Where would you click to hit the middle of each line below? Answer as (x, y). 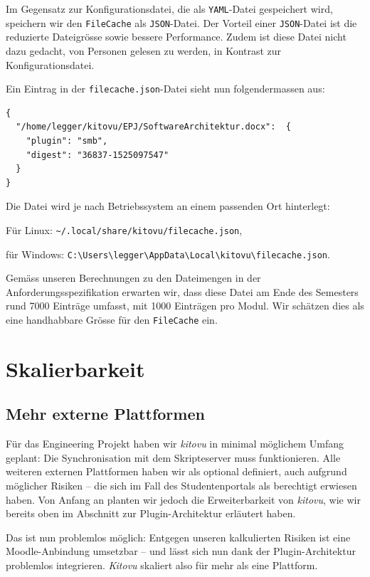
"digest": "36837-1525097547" (97, 155)
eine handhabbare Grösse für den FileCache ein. (112, 319)
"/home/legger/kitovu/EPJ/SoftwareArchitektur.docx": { (153, 127)
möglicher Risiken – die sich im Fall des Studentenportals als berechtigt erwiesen (181, 486)
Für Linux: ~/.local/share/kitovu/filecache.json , (124, 229)
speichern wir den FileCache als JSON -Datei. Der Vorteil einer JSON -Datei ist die (181, 22)
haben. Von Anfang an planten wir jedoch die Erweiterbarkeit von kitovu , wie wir (183, 499)
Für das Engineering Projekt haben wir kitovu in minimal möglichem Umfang (175, 444)
